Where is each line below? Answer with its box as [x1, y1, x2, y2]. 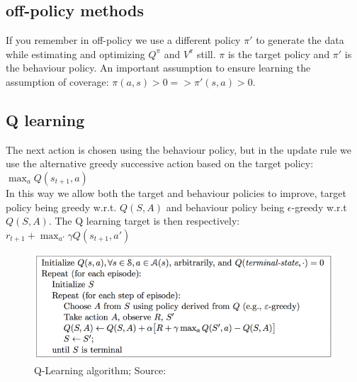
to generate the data [256, 33, 344, 47]
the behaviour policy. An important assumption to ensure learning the [6, 60, 311, 75]
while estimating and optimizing [6, 46, 145, 61]
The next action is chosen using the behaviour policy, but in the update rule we [6, 142, 351, 157]
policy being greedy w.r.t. [6, 199, 117, 214]
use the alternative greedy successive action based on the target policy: [6, 156, 314, 171]
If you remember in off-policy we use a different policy [6, 33, 241, 47]
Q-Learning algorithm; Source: [34, 362, 166, 377]
